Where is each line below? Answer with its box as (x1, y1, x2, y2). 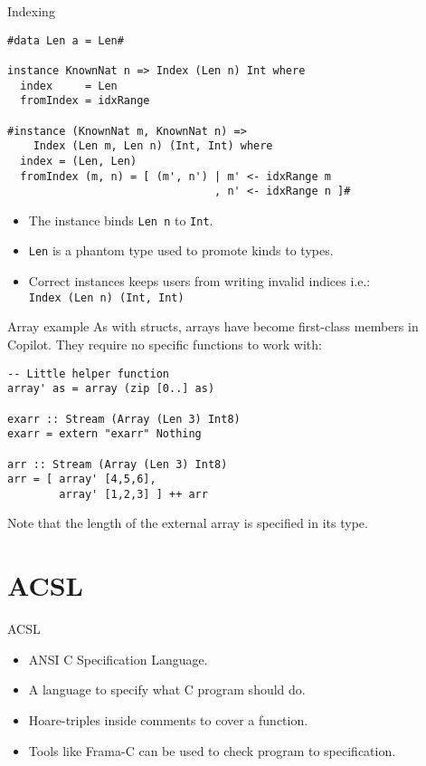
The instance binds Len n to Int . (28, 210, 213, 229)
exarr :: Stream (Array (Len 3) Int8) (7, 412, 241, 426)
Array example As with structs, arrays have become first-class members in (7, 317, 419, 336)
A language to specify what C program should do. (28, 680, 306, 699)
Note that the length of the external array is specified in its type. (7, 513, 368, 532)
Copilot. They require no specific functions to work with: (7, 334, 322, 353)
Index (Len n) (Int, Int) (28, 291, 185, 304)
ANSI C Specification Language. (28, 649, 208, 668)
